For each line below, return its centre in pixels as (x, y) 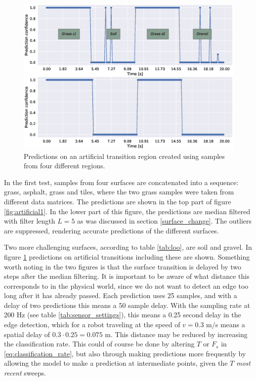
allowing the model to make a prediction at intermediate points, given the (116, 363)
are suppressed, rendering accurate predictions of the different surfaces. (111, 230)
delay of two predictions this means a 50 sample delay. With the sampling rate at (127, 305)
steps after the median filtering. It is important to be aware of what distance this (127, 276)
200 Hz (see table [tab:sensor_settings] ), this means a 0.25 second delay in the (123, 315)
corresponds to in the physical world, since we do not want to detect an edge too (126, 286)
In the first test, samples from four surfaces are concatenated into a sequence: (121, 182)
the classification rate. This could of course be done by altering (99, 344)
